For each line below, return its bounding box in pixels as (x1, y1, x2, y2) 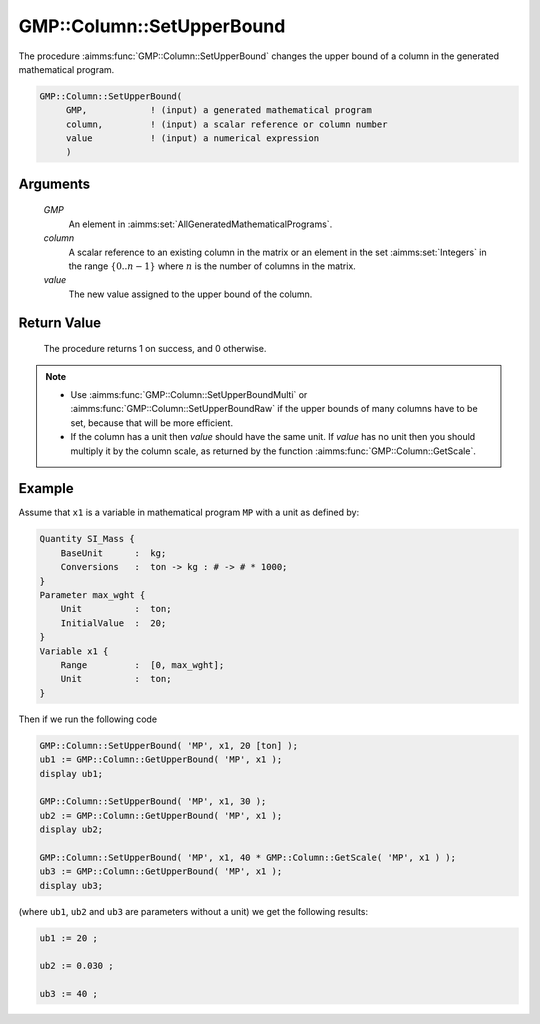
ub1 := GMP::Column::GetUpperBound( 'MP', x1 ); (39, 754, 283, 765)
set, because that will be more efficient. (70, 416, 234, 429)
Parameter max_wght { (39, 590, 146, 601)
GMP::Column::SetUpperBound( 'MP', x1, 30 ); (39, 796, 267, 807)
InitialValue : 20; (60, 617, 167, 629)
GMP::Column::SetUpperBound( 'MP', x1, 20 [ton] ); (39, 740, 299, 751)
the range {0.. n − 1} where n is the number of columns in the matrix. (68, 260, 357, 272)
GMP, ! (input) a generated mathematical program (65, 105, 372, 116)
